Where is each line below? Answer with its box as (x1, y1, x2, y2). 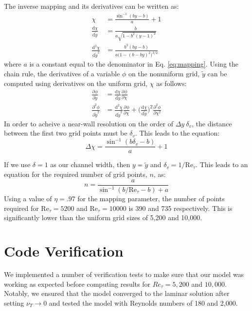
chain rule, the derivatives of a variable (4, 68, 120, 78)
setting (4, 297, 24, 308)
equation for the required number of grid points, (4, 169, 147, 179)
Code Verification (4, 241, 124, 260)
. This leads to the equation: (135, 128, 220, 138)
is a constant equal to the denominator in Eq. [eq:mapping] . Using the (29, 59, 239, 69)
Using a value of (4, 193, 52, 204)
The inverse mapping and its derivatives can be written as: (4, 1, 179, 11)
